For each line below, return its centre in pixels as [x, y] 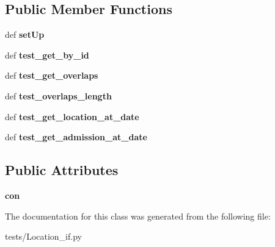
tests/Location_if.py [43, 236]
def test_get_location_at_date [72, 116]
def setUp [25, 34]
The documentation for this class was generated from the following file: [138, 216]
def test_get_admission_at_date [76, 137]
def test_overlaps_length [58, 95]
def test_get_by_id [47, 55]
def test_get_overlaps [52, 75]
